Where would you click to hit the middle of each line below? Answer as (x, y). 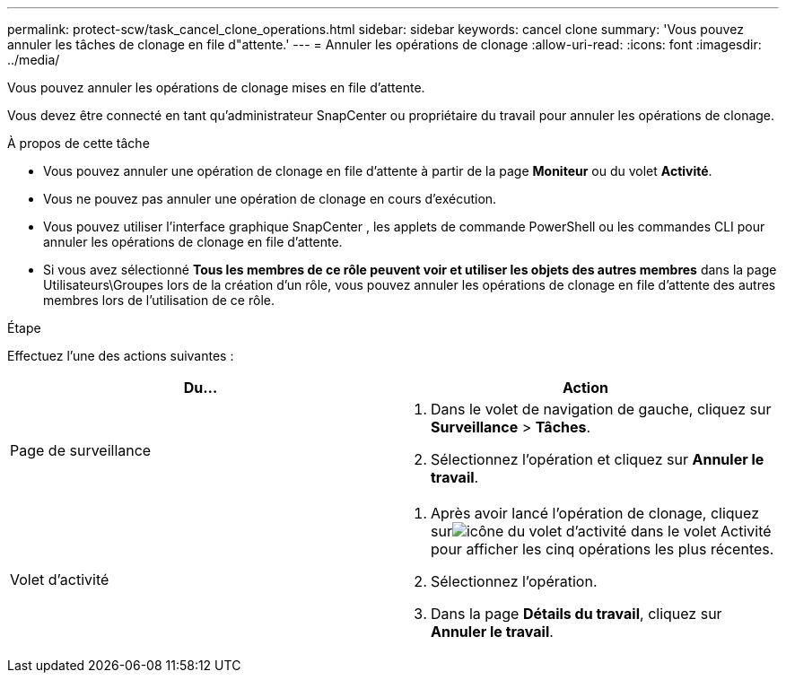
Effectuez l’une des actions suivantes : (121, 356)
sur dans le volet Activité (601, 531)
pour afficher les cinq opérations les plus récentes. (603, 549)
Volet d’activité (60, 580)
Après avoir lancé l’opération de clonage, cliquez (595, 513)
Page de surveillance (81, 450)
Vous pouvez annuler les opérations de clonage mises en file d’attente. (216, 87)
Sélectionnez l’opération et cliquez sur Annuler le (598, 459)
